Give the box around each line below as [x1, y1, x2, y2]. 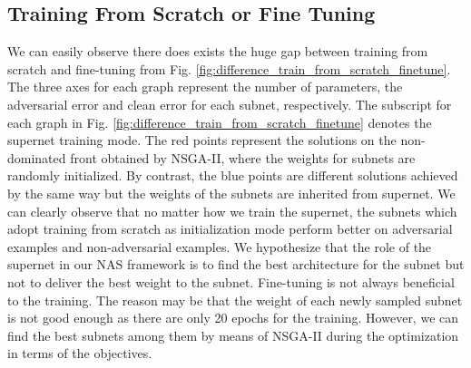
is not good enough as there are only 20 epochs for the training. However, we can [7, 308, 459, 327]
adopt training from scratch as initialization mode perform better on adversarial [7, 219, 453, 238]
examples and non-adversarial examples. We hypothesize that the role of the [7, 237, 432, 256]
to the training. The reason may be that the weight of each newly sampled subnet [7, 290, 463, 309]
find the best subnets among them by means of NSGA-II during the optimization [7, 325, 459, 344]
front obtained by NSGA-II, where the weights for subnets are [70, 148, 416, 167]
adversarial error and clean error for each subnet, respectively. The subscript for [7, 94, 452, 113]
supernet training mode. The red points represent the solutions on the [7, 131, 397, 150]
